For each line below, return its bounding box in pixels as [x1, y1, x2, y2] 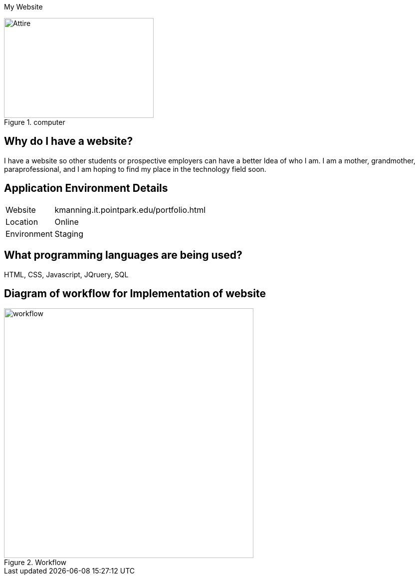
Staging [54, 228, 84, 239]
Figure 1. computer [4, 118, 65, 126]
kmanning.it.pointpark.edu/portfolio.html [54, 204, 206, 215]
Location [5, 216, 38, 227]
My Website [4, 2, 43, 11]
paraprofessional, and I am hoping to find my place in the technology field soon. [4, 164, 266, 173]
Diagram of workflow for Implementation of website [4, 287, 266, 300]
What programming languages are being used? [4, 249, 242, 262]
